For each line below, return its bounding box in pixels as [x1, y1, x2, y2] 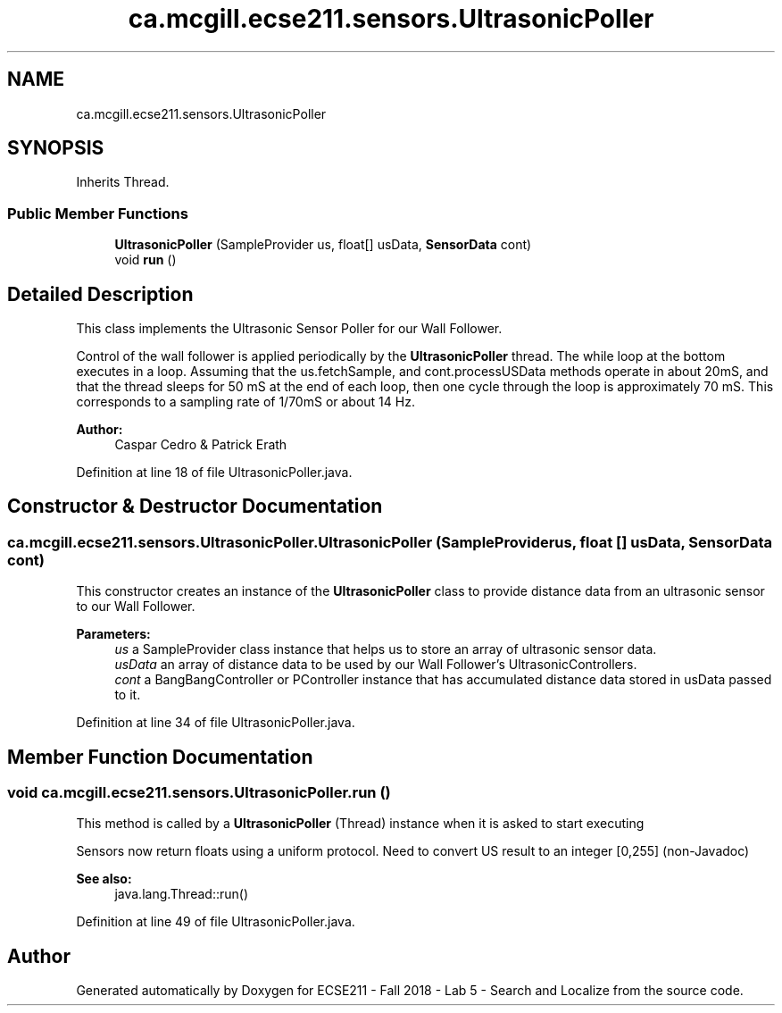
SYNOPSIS [7, 137, 104, 160]
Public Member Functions [7, 204, 188, 222]
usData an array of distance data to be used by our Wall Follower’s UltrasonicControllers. [114, 657, 637, 673]
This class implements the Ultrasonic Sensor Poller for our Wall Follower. [76, 321, 503, 337]
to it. [114, 687, 141, 703]
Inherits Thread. [76, 174, 170, 190]
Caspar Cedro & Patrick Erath [114, 437, 287, 453]
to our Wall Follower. [76, 599, 195, 615]
